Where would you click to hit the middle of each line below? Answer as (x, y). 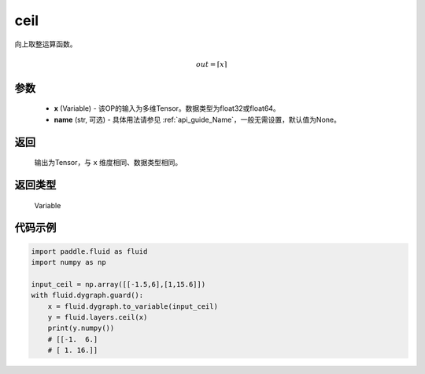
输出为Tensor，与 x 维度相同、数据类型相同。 (108, 163)
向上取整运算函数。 (46, 44)
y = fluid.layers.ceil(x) (98, 317)
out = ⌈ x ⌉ (211, 64)
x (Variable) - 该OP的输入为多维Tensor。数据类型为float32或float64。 (167, 108)
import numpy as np (68, 262)
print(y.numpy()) (81, 328)
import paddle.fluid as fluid (89, 251)
